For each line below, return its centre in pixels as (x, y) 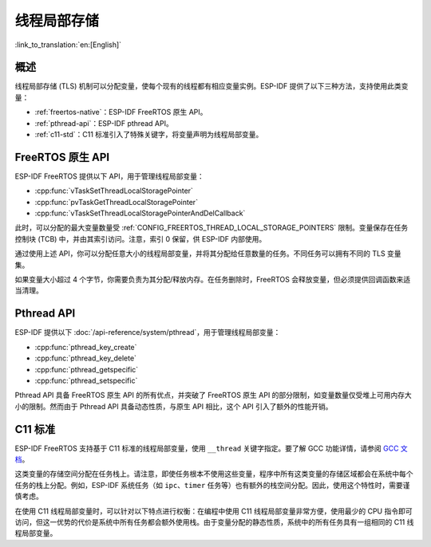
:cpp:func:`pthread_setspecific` (86, 380)
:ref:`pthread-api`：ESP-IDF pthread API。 (104, 123)
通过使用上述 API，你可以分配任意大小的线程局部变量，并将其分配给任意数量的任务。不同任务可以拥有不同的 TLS (200, 254)
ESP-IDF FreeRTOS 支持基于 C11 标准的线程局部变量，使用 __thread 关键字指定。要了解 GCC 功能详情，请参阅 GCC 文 (212, 448)
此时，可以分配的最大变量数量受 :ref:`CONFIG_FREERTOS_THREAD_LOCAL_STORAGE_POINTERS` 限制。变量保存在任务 (212, 228)
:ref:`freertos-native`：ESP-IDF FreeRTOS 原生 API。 (121, 112)
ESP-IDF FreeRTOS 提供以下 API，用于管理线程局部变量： (109, 176)
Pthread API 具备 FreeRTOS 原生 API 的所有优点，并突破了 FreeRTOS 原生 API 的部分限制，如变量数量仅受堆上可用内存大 (214, 395)
